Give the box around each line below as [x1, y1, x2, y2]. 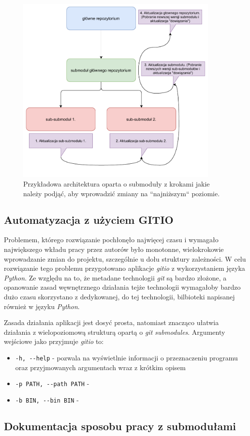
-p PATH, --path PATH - [15, 378, 89, 389]
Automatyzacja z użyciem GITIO [4, 212, 174, 227]
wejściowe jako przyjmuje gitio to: [4, 336, 104, 346]
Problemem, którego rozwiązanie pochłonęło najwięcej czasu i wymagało [4, 234, 219, 245]
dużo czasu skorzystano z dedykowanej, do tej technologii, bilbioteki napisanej [4, 291, 235, 301]
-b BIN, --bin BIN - [15, 394, 79, 405]
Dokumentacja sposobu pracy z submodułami [4, 418, 236, 433]
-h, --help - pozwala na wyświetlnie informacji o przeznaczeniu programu [15, 352, 238, 362]
